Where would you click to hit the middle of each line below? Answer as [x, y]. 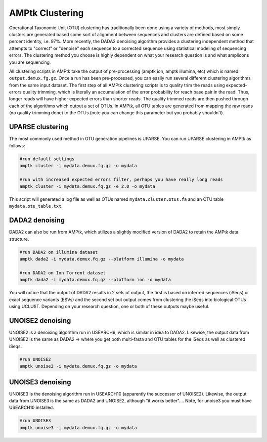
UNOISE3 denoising [40, 382]
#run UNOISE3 [35, 421]
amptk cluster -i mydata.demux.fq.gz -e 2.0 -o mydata [87, 186]
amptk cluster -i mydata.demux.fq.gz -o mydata [78, 165]
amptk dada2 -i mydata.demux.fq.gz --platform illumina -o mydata [102, 259]
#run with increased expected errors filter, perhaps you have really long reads [121, 179]
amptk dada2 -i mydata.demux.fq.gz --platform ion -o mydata [95, 280]
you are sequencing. [30, 62]
